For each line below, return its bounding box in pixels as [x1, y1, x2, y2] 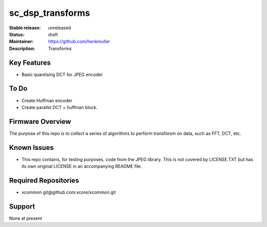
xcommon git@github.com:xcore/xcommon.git [21, 189, 116, 195]
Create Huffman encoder [21, 97, 73, 104]
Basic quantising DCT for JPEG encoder [21, 71, 103, 77]
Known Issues [9, 143, 54, 152]
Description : [9, 45, 36, 52]
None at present [9, 215, 42, 221]
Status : [9, 31, 25, 37]
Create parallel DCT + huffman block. [21, 104, 98, 110]
